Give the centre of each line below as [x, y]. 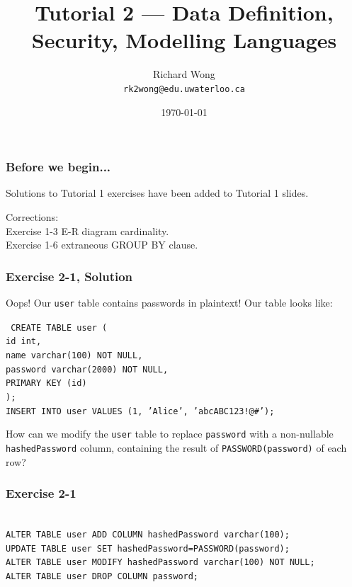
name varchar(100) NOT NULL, [74, 356]
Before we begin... [58, 167]
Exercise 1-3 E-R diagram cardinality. [87, 230]
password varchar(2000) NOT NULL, [87, 369]
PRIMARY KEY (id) [46, 383]
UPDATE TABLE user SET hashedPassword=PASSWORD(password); [148, 548]
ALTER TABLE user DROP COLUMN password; [102, 576]
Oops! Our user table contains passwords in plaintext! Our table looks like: [169, 303]
